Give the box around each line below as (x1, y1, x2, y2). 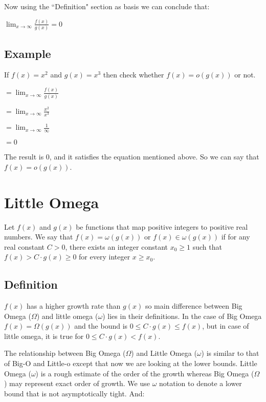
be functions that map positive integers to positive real (76, 221, 248, 232)
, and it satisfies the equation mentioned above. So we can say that (49, 151, 259, 162)
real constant (4, 241, 45, 252)
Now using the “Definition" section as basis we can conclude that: (4, 1, 210, 11)
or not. (234, 69, 256, 80)
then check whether (103, 69, 164, 80)
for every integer (79, 251, 130, 262)
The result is (4, 151, 44, 162)
